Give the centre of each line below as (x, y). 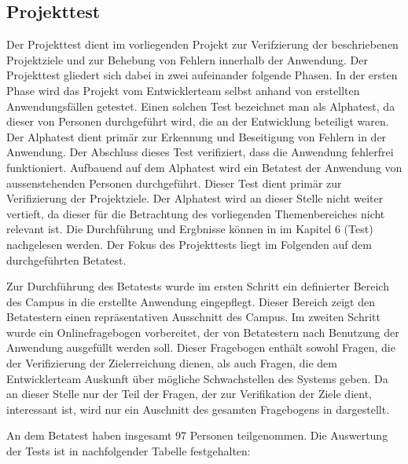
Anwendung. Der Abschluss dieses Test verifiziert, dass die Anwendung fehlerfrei (200, 152)
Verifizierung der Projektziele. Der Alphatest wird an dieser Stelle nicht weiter (195, 198)
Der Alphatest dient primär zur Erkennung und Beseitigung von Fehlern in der (197, 136)
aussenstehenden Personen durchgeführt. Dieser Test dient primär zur (174, 183)
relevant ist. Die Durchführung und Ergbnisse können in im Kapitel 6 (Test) (190, 229)
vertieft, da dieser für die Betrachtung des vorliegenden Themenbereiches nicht (196, 213)
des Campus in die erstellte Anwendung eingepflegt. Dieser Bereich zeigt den (191, 301)
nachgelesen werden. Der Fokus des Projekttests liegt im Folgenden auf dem (189, 244)
